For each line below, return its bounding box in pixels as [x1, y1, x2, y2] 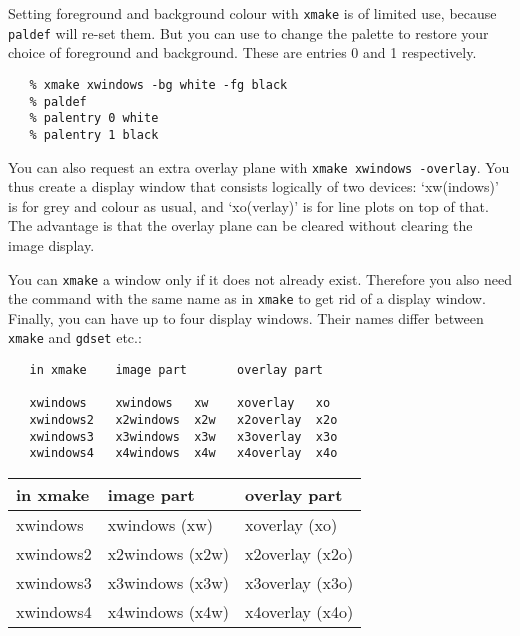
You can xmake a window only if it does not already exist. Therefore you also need [8, 268, 512, 289]
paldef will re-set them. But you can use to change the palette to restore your [8, 22, 489, 43]
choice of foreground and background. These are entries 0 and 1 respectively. [8, 42, 477, 63]
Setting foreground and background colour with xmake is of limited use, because [8, 3, 497, 23]
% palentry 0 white [29, 111, 159, 126]
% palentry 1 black [29, 127, 159, 142]
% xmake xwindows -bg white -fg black [29, 77, 288, 92]
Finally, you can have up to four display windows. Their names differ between [8, 307, 484, 328]
